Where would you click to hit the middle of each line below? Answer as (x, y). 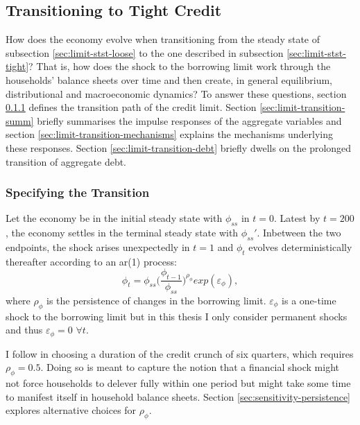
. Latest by (297, 218)
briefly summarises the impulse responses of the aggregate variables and (189, 120)
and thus (24, 330)
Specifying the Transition (78, 192)
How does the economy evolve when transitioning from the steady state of (163, 39)
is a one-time (309, 300)
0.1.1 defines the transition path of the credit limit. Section (131, 107)
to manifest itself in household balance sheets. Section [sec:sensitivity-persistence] (178, 396)
